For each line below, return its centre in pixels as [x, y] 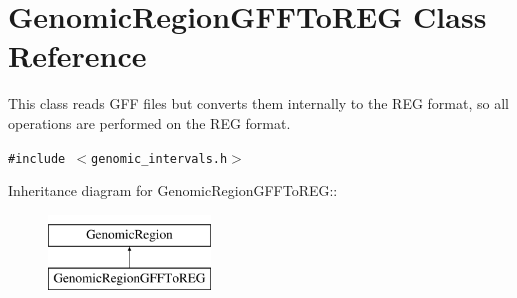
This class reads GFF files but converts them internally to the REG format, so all [258, 103]
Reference [77, 55]
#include [37, 158]
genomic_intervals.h [159, 158]
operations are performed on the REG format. [149, 122]
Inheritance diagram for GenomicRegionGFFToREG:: [173, 190]
